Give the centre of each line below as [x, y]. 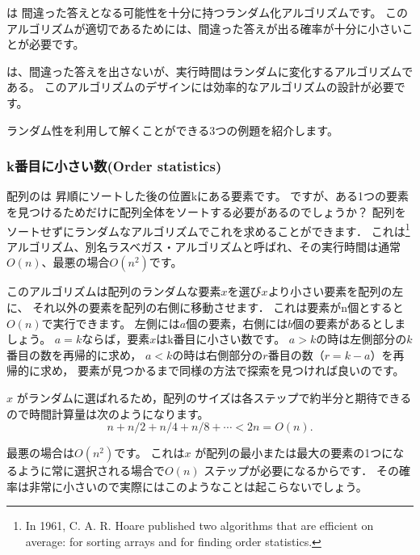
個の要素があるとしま [349, 323]
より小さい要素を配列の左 [336, 291]
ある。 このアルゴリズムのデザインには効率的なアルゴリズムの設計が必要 [200, 87]
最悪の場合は [40, 453]
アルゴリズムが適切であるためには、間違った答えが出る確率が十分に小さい [204, 28]
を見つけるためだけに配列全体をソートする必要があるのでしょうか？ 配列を [206, 211]
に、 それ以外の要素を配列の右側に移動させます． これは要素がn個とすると [205, 307]
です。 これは [149, 453]
